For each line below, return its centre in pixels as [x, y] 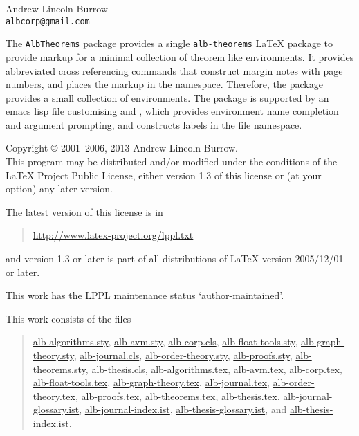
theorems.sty [59, 369]
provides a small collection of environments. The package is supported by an [167, 97]
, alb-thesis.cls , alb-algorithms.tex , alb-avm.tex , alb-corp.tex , [214, 369]
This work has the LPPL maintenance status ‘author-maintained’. [145, 295]
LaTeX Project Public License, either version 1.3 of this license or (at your [164, 175]
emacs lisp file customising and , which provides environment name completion [172, 111]
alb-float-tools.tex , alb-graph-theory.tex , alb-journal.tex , [151, 382]
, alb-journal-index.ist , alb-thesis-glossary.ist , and [183, 409]
